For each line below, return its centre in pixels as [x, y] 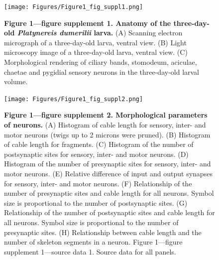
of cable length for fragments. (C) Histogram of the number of [99, 144]
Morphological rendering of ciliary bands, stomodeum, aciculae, [101, 62]
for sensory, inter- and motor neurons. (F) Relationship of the [98, 183]
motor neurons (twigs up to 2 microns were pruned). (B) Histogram [107, 134]
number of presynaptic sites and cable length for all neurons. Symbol [109, 193]
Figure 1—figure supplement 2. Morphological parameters [106, 115]
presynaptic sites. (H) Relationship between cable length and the [103, 232]
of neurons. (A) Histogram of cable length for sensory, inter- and [105, 125]
